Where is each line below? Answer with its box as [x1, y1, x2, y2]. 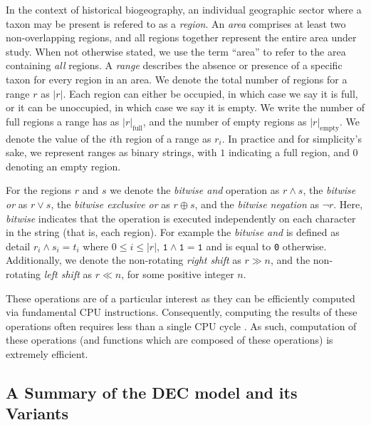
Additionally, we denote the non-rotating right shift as [6, 252, 241, 267]
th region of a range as [113, 130, 211, 145]
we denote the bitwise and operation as [110, 183, 280, 198]
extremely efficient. [6, 346, 88, 361]
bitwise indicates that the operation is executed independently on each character [6, 210, 356, 225]
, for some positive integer [121, 266, 234, 281]
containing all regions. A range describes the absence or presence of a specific [6, 58, 343, 73]
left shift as [43, 266, 93, 281]
